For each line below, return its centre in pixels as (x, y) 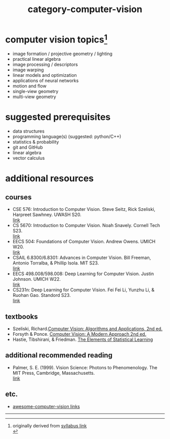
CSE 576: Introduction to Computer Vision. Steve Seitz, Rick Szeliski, (84, 209)
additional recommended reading (59, 355)
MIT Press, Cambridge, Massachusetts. (54, 373)
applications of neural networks (46, 81)
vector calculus (29, 158)
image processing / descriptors (45, 65)
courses (18, 197)
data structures (28, 131)
